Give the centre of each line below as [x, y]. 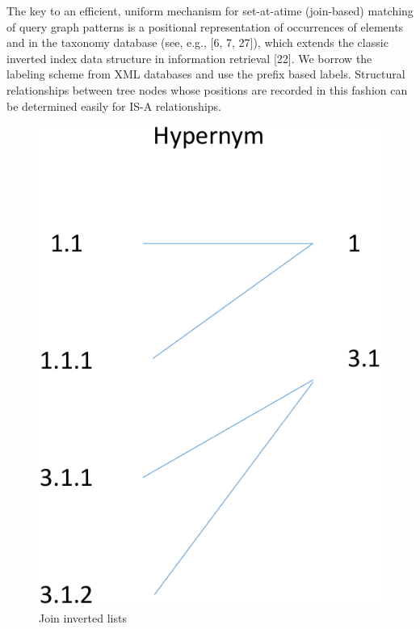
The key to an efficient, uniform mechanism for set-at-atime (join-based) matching [210, 11]
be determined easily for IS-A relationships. [114, 106]
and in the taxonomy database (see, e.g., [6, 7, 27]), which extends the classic [197, 42]
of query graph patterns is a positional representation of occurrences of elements [205, 26]
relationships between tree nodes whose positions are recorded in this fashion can [207, 89]
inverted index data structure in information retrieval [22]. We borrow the [189, 58]
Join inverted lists [83, 617]
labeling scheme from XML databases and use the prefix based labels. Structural [206, 74]
